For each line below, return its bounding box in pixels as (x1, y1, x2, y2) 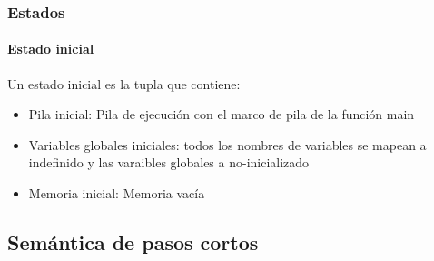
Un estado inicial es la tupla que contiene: (7, 74, 241, 93)
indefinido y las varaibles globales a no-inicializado (28, 153, 310, 172)
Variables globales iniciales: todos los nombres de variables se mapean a (28, 135, 427, 154)
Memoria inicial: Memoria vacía (28, 184, 205, 203)
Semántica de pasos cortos (7, 228, 259, 256)
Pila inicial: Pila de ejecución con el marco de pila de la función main (28, 105, 415, 124)
